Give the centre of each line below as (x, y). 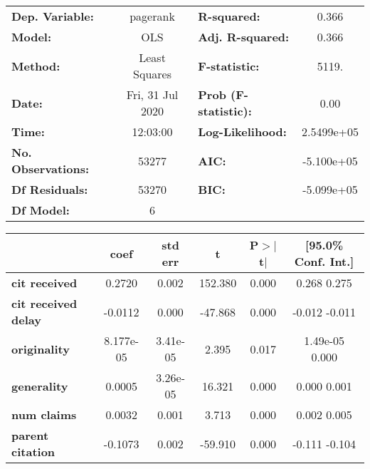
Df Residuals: (50, 189)
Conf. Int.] (324, 261)
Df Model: (41, 210)
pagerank (152, 16)
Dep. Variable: (53, 16)
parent (30, 435)
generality (40, 386)
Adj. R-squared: (244, 37)
